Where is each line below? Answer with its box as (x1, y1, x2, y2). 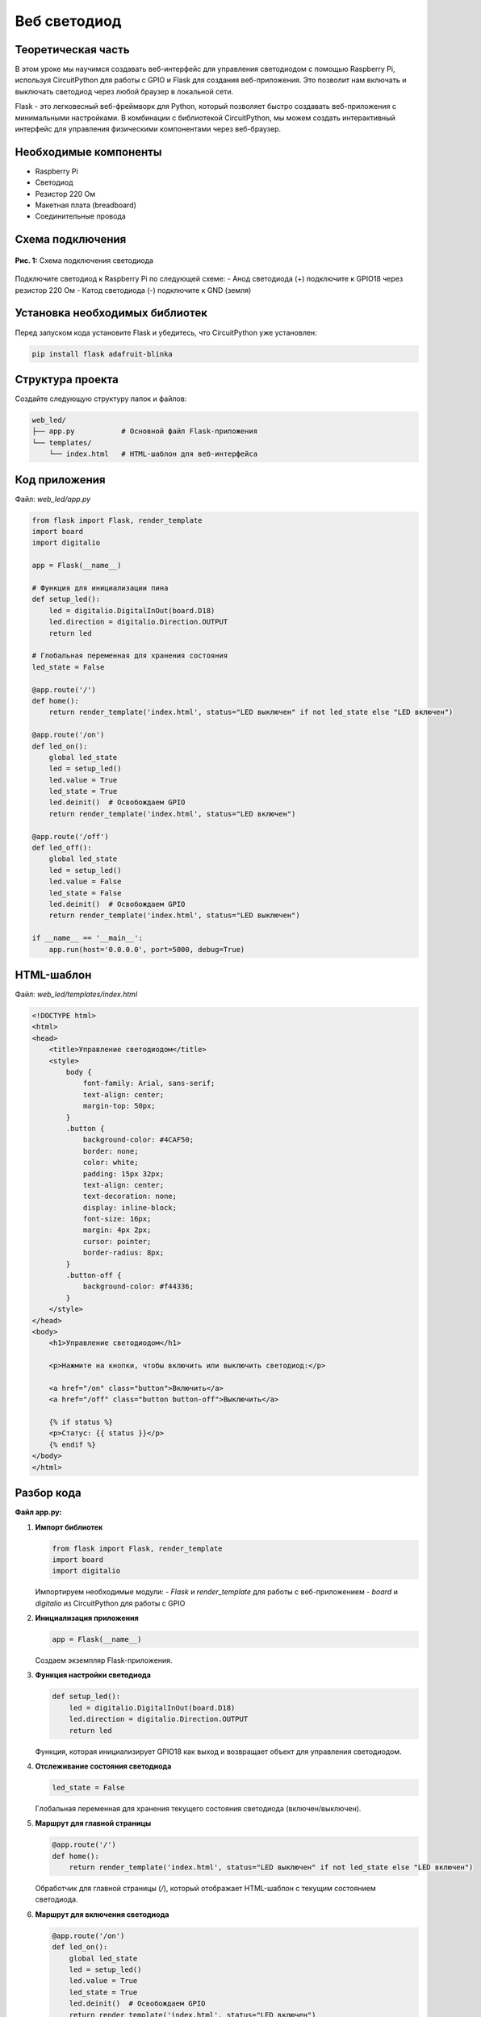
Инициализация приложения (35, 1614, 139, 1623)
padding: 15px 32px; (82, 1169, 165, 1178)
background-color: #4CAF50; (82, 1135, 194, 1145)
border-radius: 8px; (82, 1248, 165, 1258)
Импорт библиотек (35, 1522, 103, 1532)
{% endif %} (48, 1440, 97, 1449)
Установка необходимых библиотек (15, 307, 207, 320)
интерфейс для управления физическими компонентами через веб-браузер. (15, 124, 282, 134)
